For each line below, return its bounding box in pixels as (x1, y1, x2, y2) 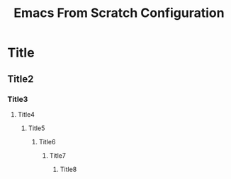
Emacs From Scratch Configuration (13, 5, 225, 21)
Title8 (60, 165, 77, 173)
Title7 (49, 151, 66, 160)
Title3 (7, 94, 28, 104)
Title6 (38, 137, 56, 146)
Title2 (7, 73, 34, 85)
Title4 (17, 110, 35, 118)
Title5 (28, 124, 45, 132)
